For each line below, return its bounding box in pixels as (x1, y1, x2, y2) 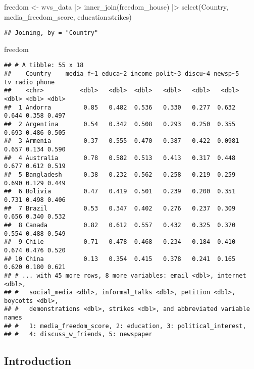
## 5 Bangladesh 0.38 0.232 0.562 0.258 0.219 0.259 (4, 171, 236, 178)
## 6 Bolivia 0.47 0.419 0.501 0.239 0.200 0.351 (4, 188, 236, 195)
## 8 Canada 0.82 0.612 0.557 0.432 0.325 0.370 (4, 221, 236, 229)
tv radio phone (4, 78, 55, 86)
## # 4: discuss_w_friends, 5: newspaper (4, 331, 153, 338)
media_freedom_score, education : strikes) (4, 11, 132, 22)
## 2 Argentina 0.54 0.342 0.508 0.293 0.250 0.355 (4, 121, 236, 128)
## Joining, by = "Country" (4, 29, 98, 37)
